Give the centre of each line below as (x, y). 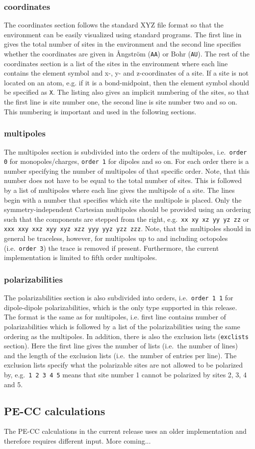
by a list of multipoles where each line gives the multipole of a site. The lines (119, 190)
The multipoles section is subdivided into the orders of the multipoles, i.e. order (126, 151)
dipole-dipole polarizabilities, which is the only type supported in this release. (121, 307)
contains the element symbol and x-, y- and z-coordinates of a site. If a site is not (126, 73)
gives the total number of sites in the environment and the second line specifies (123, 44)
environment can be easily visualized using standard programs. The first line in (123, 34)
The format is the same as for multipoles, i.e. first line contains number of (115, 317)
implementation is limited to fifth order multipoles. (81, 257)
